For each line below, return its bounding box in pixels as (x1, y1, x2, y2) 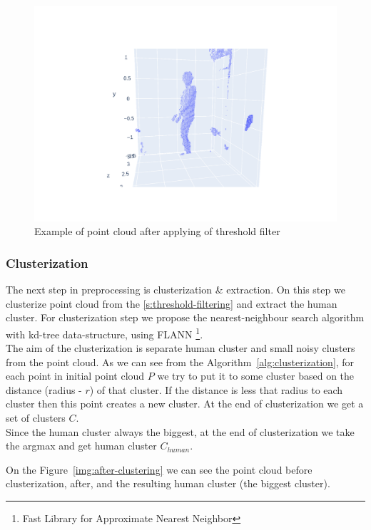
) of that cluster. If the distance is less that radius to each (89, 382, 343, 397)
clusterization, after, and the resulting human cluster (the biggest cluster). (6, 476, 330, 491)
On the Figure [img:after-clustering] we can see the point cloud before (6, 462, 312, 477)
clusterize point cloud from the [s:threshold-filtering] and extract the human (6, 296, 337, 311)
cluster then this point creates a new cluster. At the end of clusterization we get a (6, 396, 364, 411)
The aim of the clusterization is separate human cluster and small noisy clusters (6, 341, 355, 355)
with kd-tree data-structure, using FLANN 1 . (6, 324, 203, 341)
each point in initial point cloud (6, 368, 145, 383)
